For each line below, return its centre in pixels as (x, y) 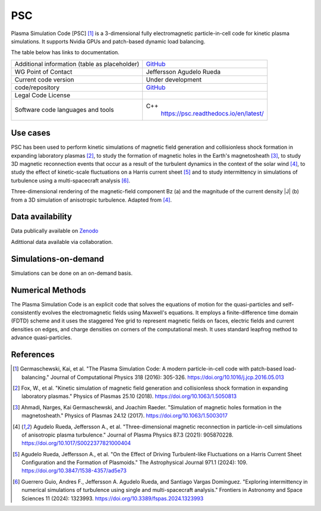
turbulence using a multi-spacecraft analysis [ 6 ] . (71, 180)
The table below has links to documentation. (65, 52)
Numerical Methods (48, 290)
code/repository (37, 87)
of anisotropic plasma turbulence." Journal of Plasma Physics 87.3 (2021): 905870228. (128, 435)
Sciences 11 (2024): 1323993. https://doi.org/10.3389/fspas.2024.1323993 (113, 498)
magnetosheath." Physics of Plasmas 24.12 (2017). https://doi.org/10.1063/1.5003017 (125, 416)
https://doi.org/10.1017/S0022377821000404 (76, 443)
